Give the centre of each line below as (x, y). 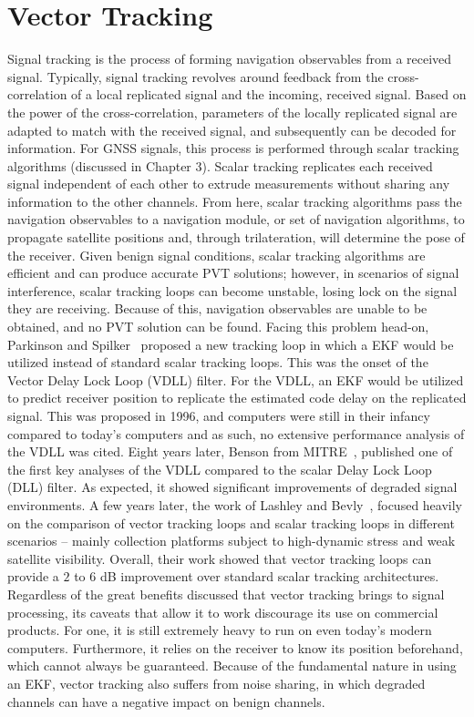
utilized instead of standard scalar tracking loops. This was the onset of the (218, 362)
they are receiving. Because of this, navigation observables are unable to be (217, 308)
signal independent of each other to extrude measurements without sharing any (229, 184)
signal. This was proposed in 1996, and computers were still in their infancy (219, 415)
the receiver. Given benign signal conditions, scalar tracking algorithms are (216, 255)
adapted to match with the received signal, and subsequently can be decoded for (232, 130)
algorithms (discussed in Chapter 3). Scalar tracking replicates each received (220, 165)
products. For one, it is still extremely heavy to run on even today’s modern (220, 630)
